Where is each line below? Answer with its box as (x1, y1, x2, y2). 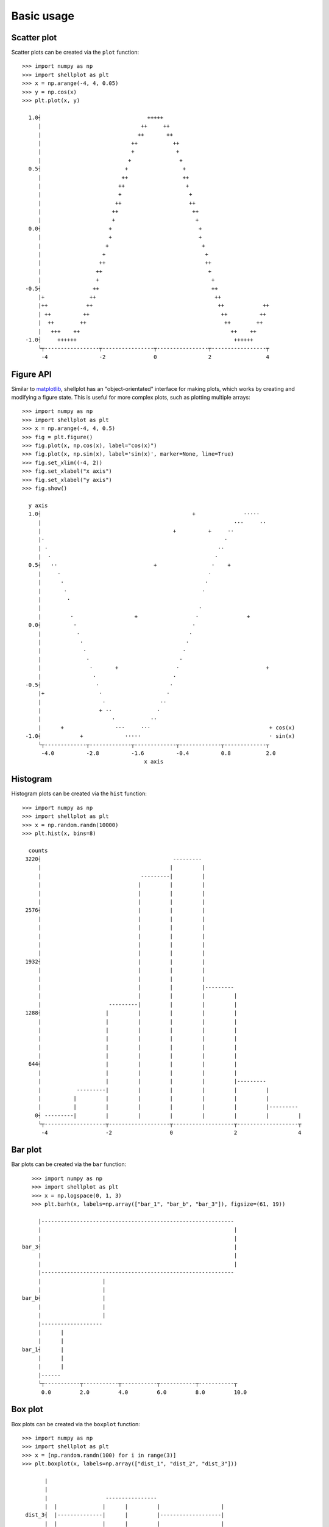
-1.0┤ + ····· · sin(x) (25, 733, 295, 740)
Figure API (11, 369, 52, 379)
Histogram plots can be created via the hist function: (11, 790, 147, 797)
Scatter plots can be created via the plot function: (11, 49, 140, 56)
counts (28, 847, 48, 854)
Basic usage (11, 9, 74, 23)
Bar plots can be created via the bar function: (11, 1161, 127, 1168)
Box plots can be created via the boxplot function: (11, 1420, 140, 1427)
